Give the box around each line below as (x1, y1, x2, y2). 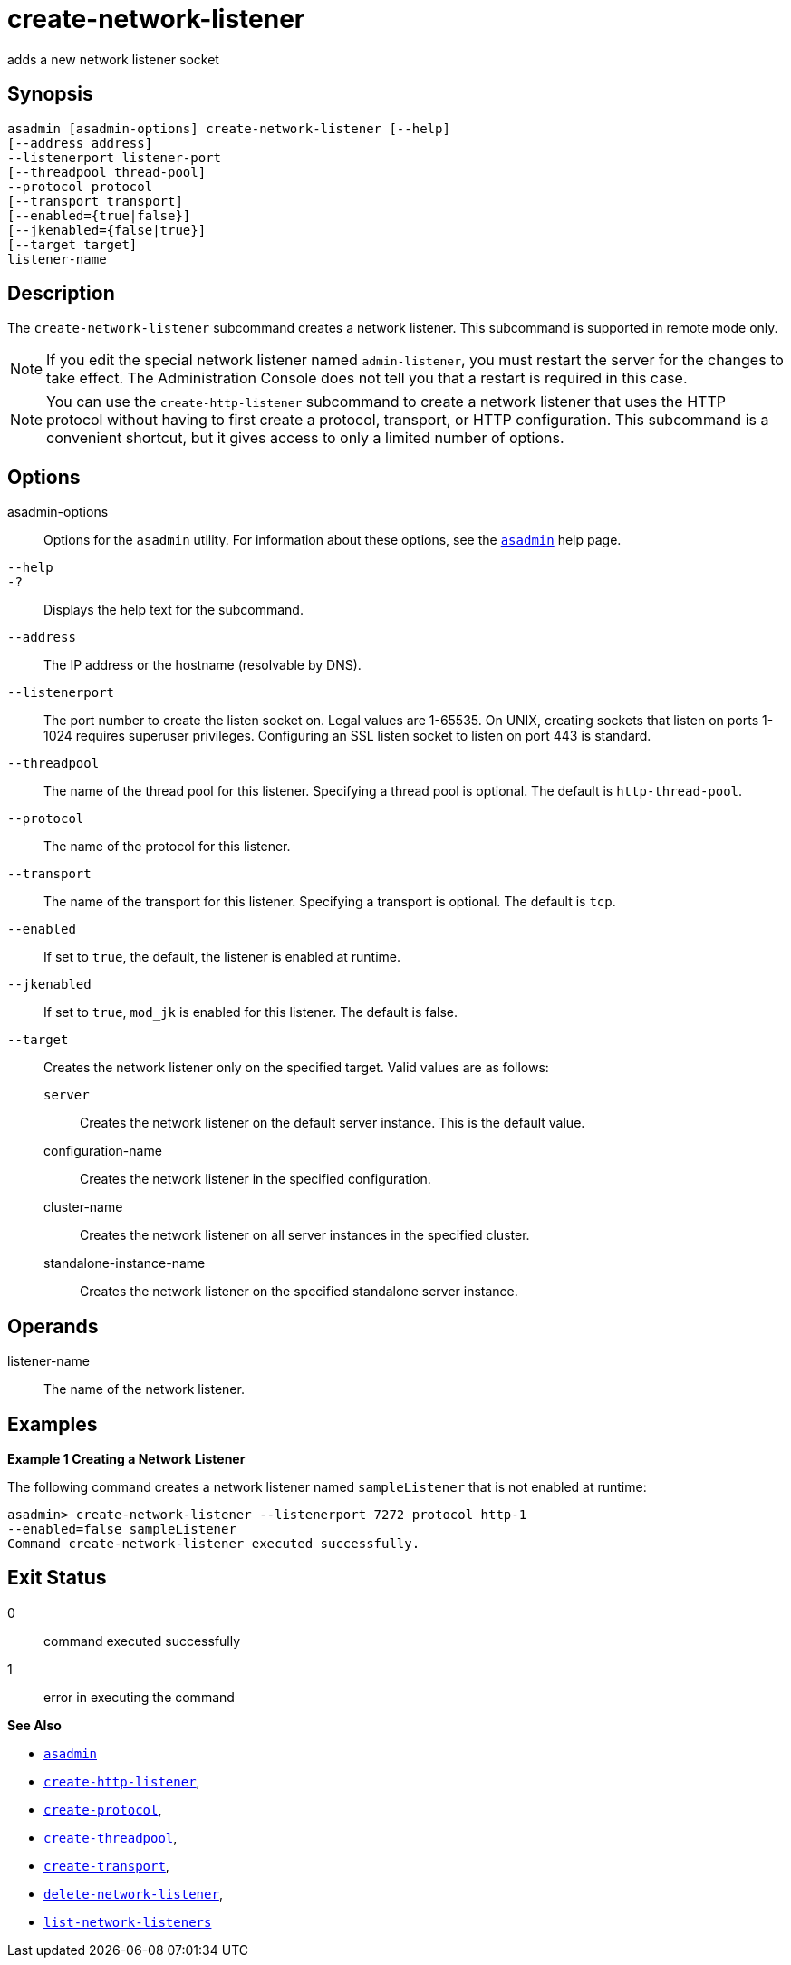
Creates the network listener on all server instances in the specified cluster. (80, 1227, 530, 1244)
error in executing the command (43, 1689, 235, 1705)
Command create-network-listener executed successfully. (7, 1535, 420, 1551)
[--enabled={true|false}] (7, 208, 191, 223)
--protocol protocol (7, 179, 153, 194)
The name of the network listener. (43, 1381, 245, 1398)
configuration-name (43, 1143, 162, 1159)
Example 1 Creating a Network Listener (7, 1450, 246, 1466)
